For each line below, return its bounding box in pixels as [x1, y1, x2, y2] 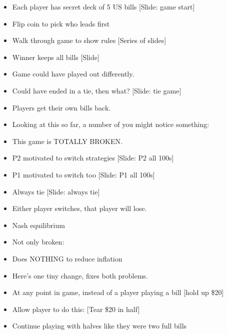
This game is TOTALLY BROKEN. [12, 135, 122, 146]
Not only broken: [12, 236, 64, 247]
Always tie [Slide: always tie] [12, 186, 100, 196]
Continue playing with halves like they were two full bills [12, 320, 187, 331]
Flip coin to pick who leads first [12, 18, 110, 28]
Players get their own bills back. [12, 102, 111, 112]
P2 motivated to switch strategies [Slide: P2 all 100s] [12, 152, 174, 163]
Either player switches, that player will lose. [12, 203, 147, 213]
